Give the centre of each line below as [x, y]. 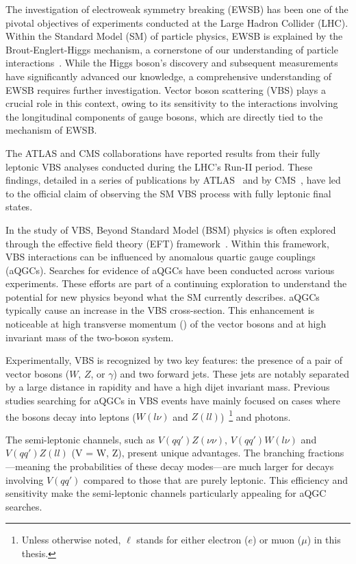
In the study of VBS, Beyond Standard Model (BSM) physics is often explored [171, 229]
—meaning [28, 466]
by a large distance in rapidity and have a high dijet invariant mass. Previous [168, 387]
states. [19, 207]
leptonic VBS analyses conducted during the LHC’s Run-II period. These [159, 166]
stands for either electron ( [192, 540]
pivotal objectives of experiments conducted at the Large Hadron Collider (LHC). [177, 22]
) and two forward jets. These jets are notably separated [231, 373]
